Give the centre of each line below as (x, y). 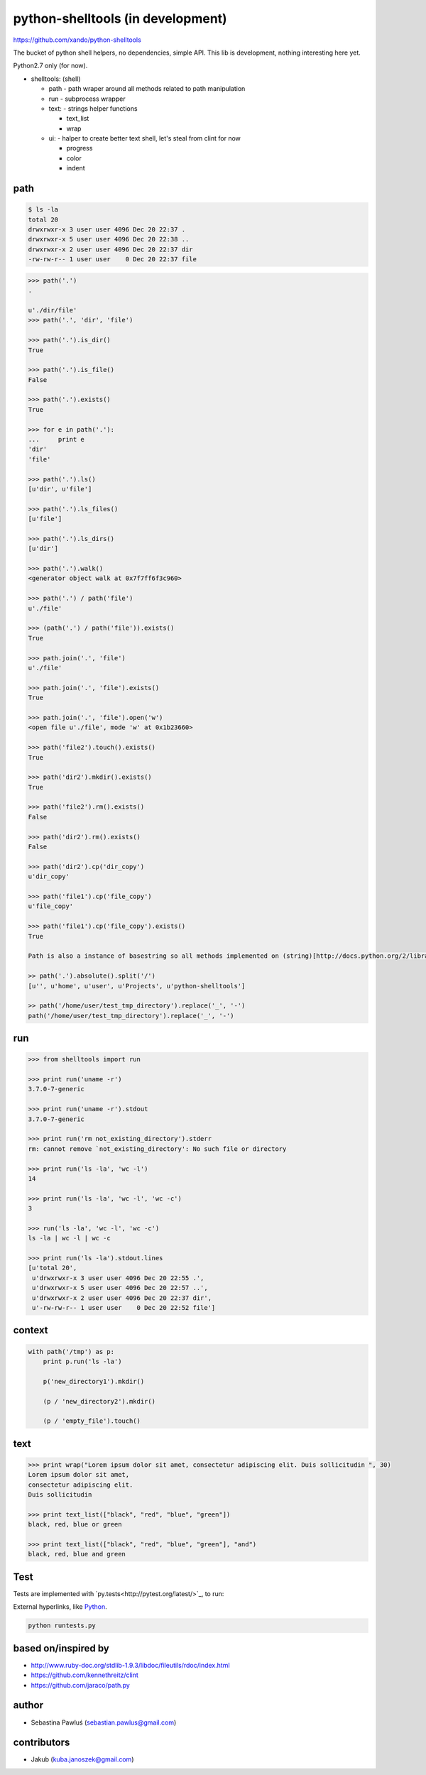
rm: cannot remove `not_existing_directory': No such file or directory (157, 1149)
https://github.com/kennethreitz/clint (84, 1675)
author (28, 1705)
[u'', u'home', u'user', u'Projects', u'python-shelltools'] (137, 986)
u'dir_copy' (49, 876)
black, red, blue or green (75, 1524)
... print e (56, 439)
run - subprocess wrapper (87, 99)
